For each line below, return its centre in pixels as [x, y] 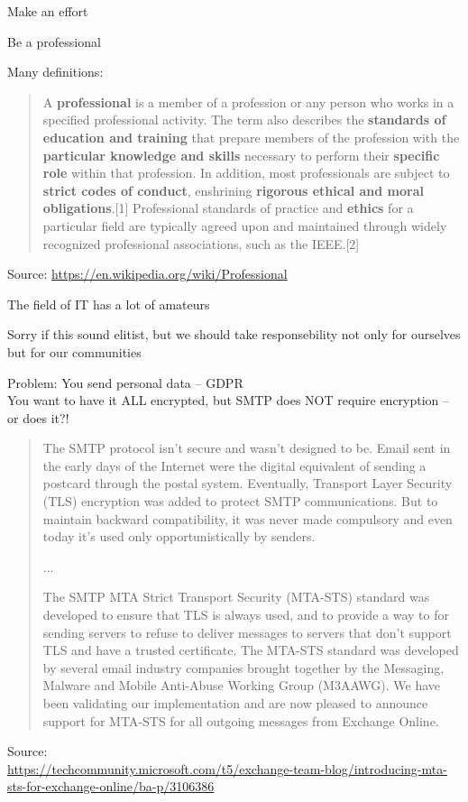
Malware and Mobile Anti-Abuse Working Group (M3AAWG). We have [242, 685]
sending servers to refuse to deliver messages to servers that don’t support [247, 632]
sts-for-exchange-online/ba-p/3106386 [111, 786]
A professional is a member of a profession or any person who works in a [248, 101]
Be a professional [54, 41]
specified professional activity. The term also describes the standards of [244, 120]
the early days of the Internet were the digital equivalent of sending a [234, 465]
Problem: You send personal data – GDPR [125, 382]
